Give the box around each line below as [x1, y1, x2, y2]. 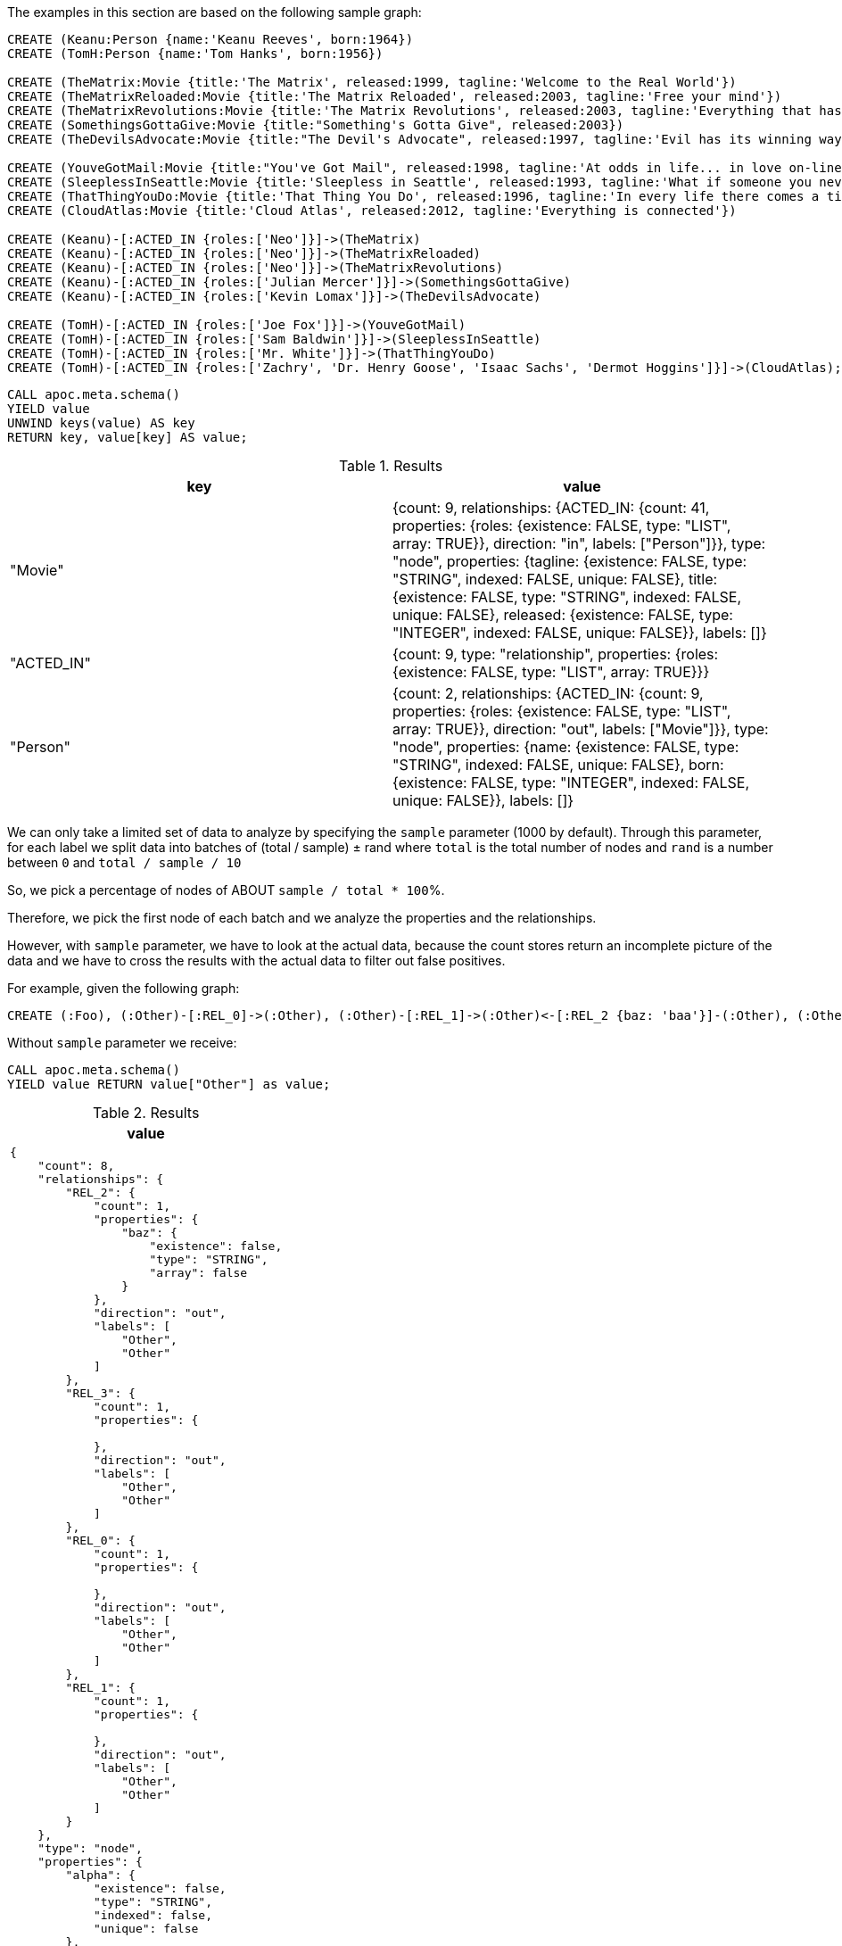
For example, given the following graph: [7, 981, 240, 996]
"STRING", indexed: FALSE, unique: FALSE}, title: [392, 570, 718, 588]
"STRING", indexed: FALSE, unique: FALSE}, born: [392, 756, 724, 774]
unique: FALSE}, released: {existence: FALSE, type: [392, 606, 733, 624]
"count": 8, [37, 1159, 115, 1172]
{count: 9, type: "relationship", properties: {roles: [392, 645, 719, 663]
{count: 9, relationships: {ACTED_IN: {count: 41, [392, 499, 710, 517]
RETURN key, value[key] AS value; [7, 430, 248, 444]
